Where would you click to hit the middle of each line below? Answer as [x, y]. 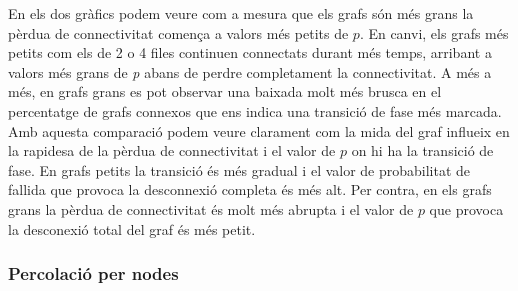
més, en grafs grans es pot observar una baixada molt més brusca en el [225, 91]
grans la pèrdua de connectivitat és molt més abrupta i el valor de [211, 208]
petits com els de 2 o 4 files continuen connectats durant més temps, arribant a [250, 52]
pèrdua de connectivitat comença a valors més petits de [178, 32]
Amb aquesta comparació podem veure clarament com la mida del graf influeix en [259, 130]
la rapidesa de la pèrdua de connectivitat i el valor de [172, 150]
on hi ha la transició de [422, 150]
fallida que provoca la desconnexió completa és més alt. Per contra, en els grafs [250, 189]
